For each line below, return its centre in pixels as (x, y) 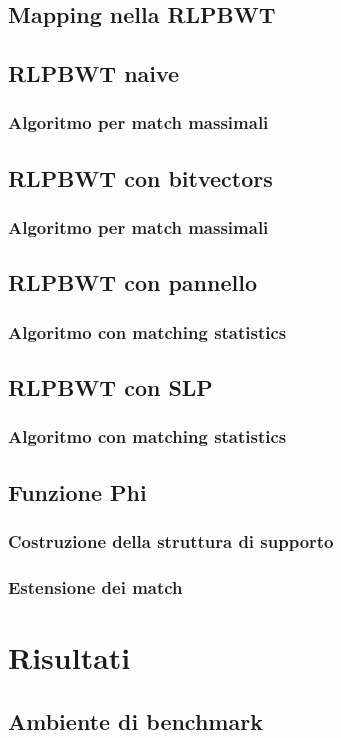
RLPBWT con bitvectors (140, 177)
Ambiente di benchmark (135, 720)
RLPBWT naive (94, 73)
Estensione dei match (95, 586)
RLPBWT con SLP (110, 387)
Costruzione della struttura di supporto (171, 540)
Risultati (69, 656)
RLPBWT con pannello (132, 282)
